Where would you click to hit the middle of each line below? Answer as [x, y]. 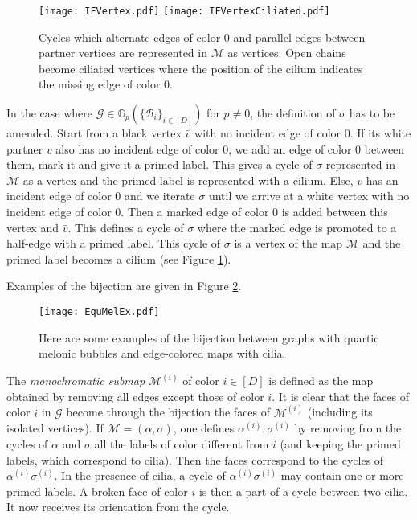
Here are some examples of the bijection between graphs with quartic [209, 337]
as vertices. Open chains [287, 53]
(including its [340, 412]
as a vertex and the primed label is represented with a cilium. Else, [188, 180]
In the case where [50, 113]
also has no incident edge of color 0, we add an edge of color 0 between [230, 148]
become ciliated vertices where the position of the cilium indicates [201, 68]
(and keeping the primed [340, 444]
